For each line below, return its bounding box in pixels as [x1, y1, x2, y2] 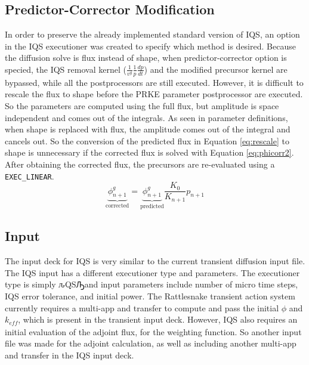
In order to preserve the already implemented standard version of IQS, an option [5, 28, 300, 41]
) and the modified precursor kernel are [144, 63, 288, 75]
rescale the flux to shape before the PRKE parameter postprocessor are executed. [5, 88, 303, 100]
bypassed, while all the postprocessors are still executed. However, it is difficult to [5, 76, 304, 88]
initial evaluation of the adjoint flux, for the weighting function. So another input [5, 325, 302, 338]
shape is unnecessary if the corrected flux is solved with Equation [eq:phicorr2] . [5, 146, 294, 159]
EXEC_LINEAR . [5, 169, 54, 182]
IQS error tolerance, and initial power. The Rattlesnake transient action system [5, 289, 295, 302]
